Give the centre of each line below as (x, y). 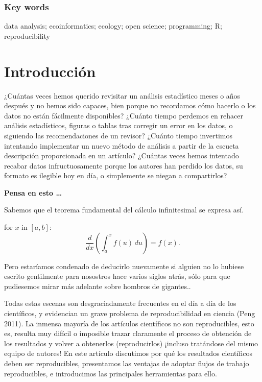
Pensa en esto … (33, 192)
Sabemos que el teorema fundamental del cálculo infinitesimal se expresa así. (124, 210)
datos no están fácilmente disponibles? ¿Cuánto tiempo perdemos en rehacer (124, 115)
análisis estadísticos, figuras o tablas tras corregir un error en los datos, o (118, 125)
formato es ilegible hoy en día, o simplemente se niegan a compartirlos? (116, 175)
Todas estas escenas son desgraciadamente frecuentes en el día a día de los (120, 303)
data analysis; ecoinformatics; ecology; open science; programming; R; (113, 26)
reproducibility (27, 35)
